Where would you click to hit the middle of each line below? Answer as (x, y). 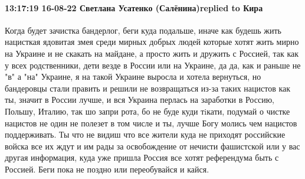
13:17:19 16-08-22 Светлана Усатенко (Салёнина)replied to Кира (134, 7)
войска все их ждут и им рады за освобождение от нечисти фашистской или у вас (152, 146)
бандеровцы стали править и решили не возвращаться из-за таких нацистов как (148, 88)
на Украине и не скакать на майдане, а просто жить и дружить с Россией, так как (152, 53)
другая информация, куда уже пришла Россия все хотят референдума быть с (142, 157)
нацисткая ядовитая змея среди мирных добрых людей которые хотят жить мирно (152, 42)
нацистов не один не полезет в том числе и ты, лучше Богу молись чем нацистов (151, 123)
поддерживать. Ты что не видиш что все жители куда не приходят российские (145, 134)
